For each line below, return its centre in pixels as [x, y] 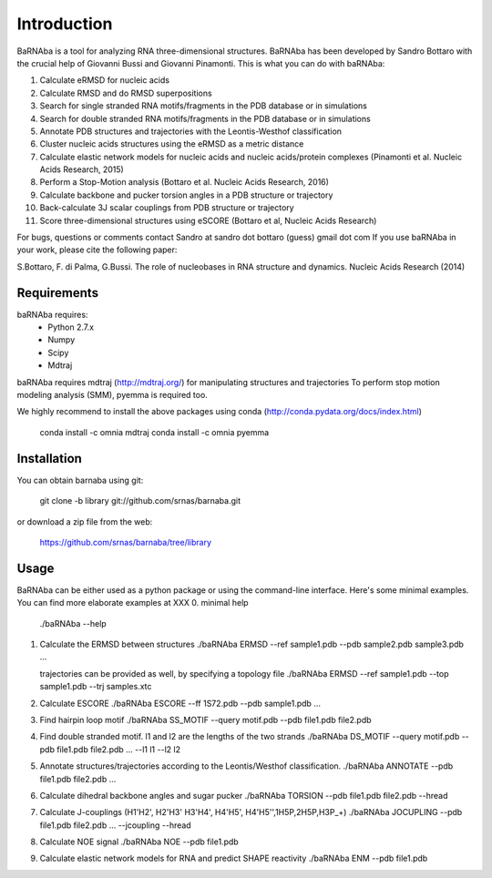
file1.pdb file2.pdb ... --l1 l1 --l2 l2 [118, 749]
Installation [49, 459]
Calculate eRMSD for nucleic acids [105, 80]
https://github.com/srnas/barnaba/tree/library [126, 542]
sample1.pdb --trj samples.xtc [96, 687]
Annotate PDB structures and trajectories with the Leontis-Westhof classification [190, 131]
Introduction [65, 24]
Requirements [58, 293]
